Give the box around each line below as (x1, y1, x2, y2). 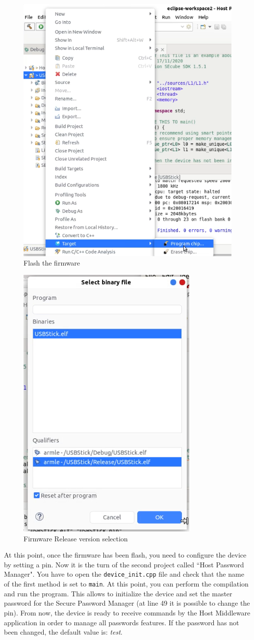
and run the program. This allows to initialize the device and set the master (4, 588, 232, 598)
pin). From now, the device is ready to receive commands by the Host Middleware (4, 607, 251, 617)
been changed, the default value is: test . (4, 627, 123, 637)
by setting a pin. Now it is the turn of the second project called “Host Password (4, 559, 244, 569)
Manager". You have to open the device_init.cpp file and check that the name (4, 569, 244, 579)
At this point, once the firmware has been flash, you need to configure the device (4, 550, 247, 560)
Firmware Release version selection (24, 533, 128, 543)
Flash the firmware (24, 258, 80, 268)
